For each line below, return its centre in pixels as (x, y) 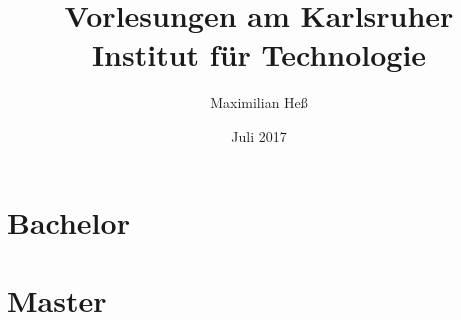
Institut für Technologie (259, 54)
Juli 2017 (259, 135)
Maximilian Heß (259, 102)
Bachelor (68, 221)
